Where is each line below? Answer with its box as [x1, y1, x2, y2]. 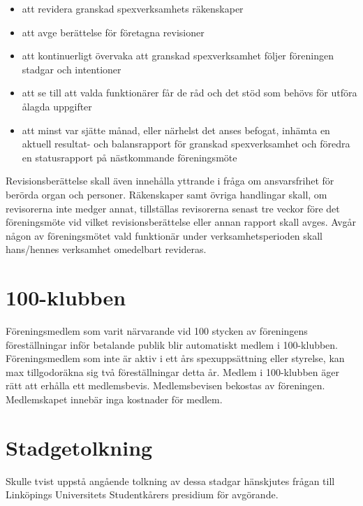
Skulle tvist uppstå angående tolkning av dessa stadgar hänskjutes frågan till [6, 473, 335, 488]
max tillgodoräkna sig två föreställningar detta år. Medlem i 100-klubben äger [6, 364, 339, 379]
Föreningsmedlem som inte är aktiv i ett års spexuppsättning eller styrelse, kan [6, 351, 345, 366]
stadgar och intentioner [22, 62, 121, 76]
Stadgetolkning [6, 433, 153, 461]
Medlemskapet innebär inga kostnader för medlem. [6, 392, 223, 406]
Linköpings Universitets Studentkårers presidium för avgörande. [6, 487, 279, 502]
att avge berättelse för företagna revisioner [22, 24, 205, 39]
